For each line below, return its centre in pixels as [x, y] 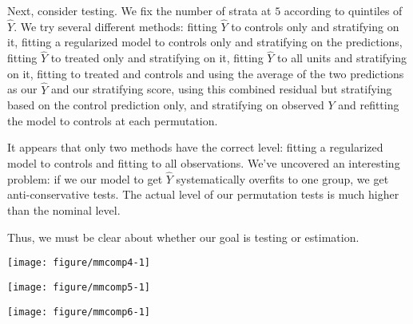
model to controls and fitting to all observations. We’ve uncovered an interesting [204, 163]
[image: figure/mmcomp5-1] [79, 287]
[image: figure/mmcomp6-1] [79, 312]
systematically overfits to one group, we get [282, 178]
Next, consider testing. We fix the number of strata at [139, 10]
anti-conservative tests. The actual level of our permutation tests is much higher [203, 194]
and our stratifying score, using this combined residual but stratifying [221, 89]
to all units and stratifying [342, 58]
